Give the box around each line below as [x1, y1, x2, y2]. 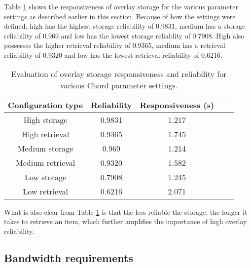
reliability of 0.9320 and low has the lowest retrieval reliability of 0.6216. [4, 49, 222, 60]
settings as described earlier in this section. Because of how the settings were [4, 11, 236, 21]
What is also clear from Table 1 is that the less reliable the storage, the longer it [4, 206, 248, 217]
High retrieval [22, 128, 70, 140]
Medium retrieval [16, 156, 75, 168]
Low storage [24, 171, 67, 183]
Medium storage [17, 142, 73, 154]
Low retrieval [23, 185, 69, 197]
